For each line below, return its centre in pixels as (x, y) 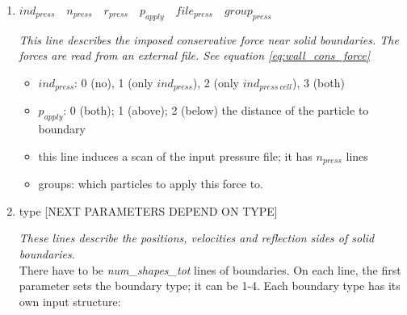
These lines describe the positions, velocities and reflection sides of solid (197, 238)
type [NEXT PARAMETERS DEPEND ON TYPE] (148, 210)
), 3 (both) (318, 82)
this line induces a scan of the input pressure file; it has (175, 155)
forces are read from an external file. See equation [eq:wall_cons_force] (195, 55)
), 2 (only (216, 82)
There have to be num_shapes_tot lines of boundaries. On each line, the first (210, 269)
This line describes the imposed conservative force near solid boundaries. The (209, 39)
